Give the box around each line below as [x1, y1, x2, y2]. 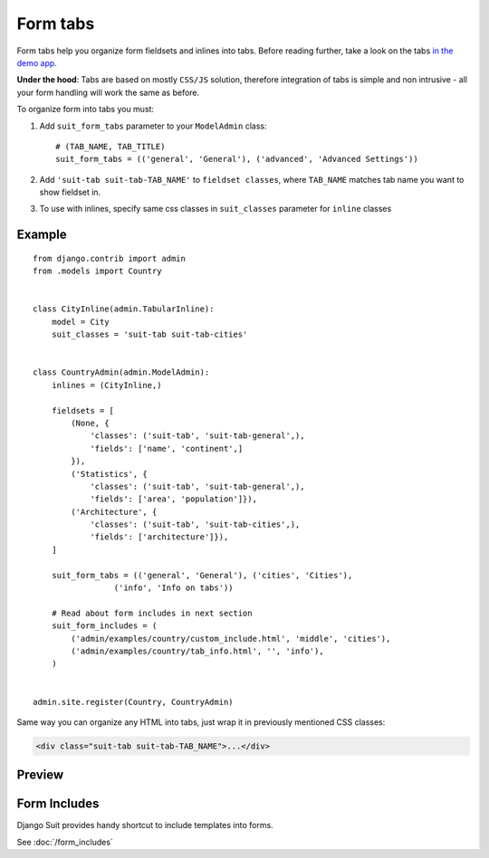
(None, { [71, 417, 110, 428]
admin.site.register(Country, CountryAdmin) [33, 697, 235, 707]
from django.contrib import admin [33, 253, 186, 263]
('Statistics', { [71, 469, 149, 479]
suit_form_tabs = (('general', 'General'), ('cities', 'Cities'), [51, 570, 353, 580]
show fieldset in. [39, 186, 101, 198]
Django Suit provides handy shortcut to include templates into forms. [16, 820, 273, 831]
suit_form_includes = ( [51, 621, 158, 631]
